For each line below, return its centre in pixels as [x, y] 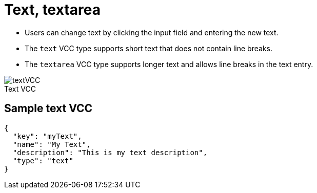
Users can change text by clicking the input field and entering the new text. [152, 32]
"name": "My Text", [52, 144]
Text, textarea [52, 10]
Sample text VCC [48, 109]
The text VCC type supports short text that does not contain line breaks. [148, 48]
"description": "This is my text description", [110, 152]
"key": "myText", [47, 136]
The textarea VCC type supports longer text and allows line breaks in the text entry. [169, 64]
